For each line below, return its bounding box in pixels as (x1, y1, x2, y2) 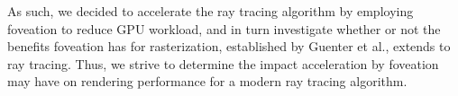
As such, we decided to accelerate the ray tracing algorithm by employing (7, 2, 414, 20)
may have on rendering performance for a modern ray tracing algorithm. (7, 72, 408, 91)
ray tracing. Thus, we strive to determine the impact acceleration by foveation (7, 54, 439, 73)
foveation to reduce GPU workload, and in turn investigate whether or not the (7, 19, 441, 38)
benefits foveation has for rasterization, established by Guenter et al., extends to (7, 37, 451, 56)
